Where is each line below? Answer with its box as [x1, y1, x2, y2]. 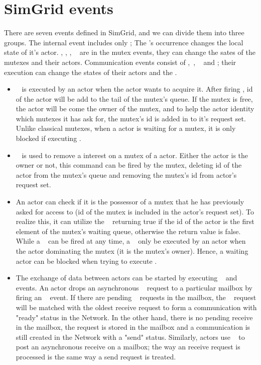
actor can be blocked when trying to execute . [16, 255, 157, 266]
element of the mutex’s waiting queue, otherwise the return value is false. [16, 226, 241, 236]
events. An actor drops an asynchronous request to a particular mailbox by [16, 282, 252, 293]
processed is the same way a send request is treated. [16, 351, 176, 361]
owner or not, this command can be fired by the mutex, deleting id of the [16, 160, 242, 170]
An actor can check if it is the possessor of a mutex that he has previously [16, 196, 244, 207]
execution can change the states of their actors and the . [4, 66, 177, 77]
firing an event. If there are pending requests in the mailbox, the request [16, 292, 256, 303]
